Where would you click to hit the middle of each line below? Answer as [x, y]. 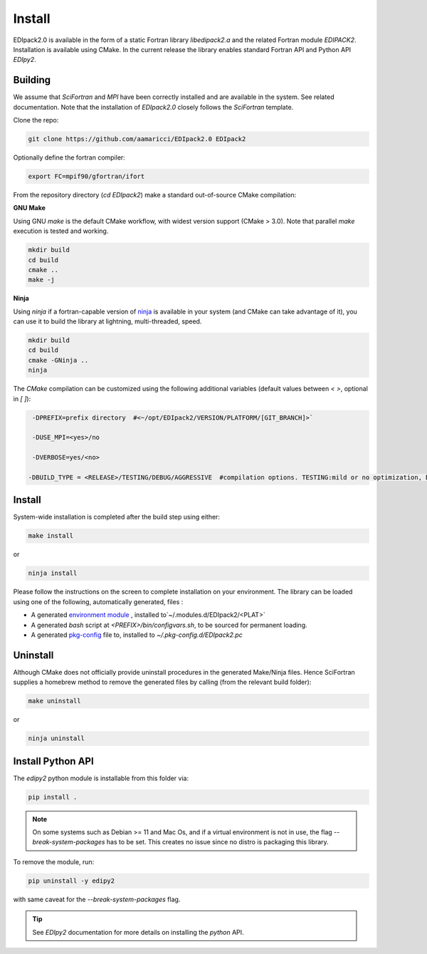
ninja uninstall [57, 738]
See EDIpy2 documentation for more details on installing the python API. [138, 932]
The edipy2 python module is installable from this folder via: [101, 778]
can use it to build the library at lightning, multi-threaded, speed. [107, 321]
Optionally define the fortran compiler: [69, 157]
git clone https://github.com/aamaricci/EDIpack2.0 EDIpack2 [137, 139]
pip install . [53, 797]
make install [51, 536]
